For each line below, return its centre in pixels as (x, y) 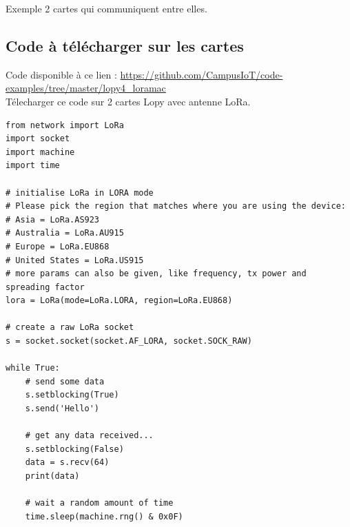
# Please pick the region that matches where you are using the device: (176, 206)
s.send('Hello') (62, 409)
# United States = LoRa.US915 (75, 260)
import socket (38, 139)
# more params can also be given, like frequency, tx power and (156, 274)
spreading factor (45, 287)
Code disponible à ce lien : (61, 74)
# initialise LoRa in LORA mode (80, 193)
